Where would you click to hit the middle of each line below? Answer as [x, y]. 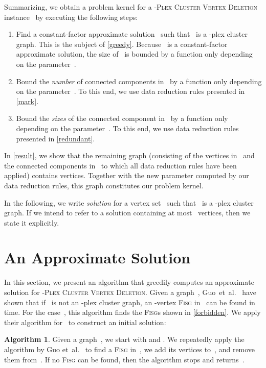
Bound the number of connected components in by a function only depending [139, 81]
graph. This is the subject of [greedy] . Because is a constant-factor [122, 44]
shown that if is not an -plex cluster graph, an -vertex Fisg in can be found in [130, 302]
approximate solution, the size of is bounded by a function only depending [134, 54]
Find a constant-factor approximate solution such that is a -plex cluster [132, 34]
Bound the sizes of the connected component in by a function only [122, 118]
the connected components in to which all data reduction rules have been [120, 165]
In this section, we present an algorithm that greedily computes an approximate [129, 282]
